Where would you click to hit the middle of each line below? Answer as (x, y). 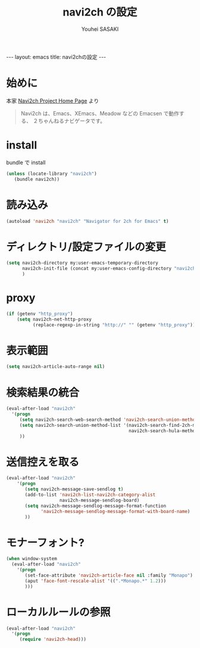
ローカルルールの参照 (59, 612)
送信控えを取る (43, 462)
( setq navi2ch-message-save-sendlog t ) (74, 489)
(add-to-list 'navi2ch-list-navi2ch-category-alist (90, 495)
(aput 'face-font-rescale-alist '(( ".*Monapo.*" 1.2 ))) (96, 581)
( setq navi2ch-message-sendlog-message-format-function (96, 506)
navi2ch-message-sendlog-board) (99, 500)
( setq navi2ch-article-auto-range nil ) (56, 367)
